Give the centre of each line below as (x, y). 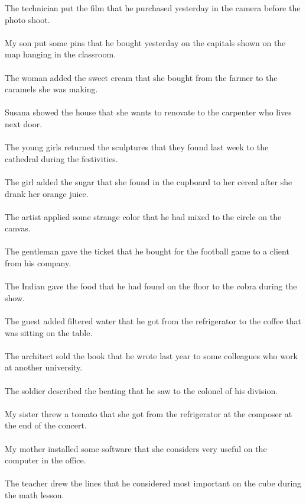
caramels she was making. (51, 89)
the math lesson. (35, 494)
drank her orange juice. (47, 193)
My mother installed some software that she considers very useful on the (136, 448)
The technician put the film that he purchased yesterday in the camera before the (153, 8)
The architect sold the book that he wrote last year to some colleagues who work (151, 355)
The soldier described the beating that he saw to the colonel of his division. (141, 390)
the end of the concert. (46, 425)
